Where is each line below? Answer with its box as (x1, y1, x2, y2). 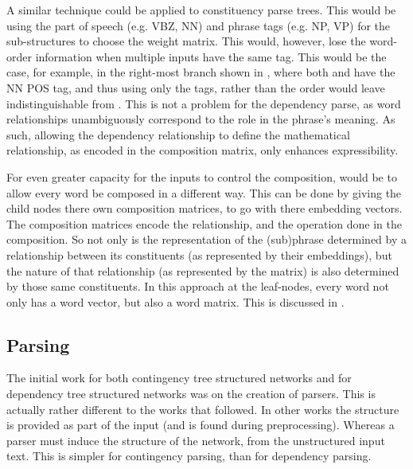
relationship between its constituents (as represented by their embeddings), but (6, 246, 392, 263)
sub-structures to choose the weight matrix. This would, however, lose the (6, 33, 366, 49)
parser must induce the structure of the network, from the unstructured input (6, 432, 385, 448)
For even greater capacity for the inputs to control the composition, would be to (6, 168, 397, 185)
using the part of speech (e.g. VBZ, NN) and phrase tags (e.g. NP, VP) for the (6, 17, 391, 33)
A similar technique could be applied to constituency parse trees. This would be (6, 2, 396, 18)
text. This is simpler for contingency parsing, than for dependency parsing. (6, 448, 372, 464)
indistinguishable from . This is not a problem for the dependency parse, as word (6, 95, 401, 111)
